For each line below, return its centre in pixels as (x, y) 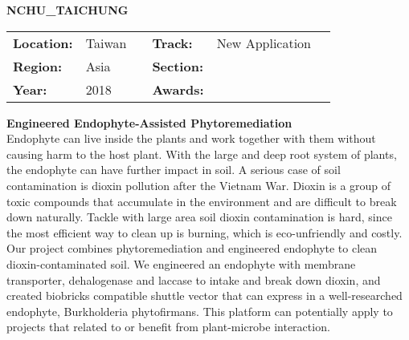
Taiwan (106, 42)
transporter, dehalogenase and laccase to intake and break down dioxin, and (194, 279)
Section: (178, 66)
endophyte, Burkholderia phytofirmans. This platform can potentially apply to (200, 311)
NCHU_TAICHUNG (67, 10)
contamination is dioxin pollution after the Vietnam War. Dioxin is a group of (199, 185)
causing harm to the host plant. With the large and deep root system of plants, (202, 154)
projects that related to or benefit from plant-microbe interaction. (168, 327)
